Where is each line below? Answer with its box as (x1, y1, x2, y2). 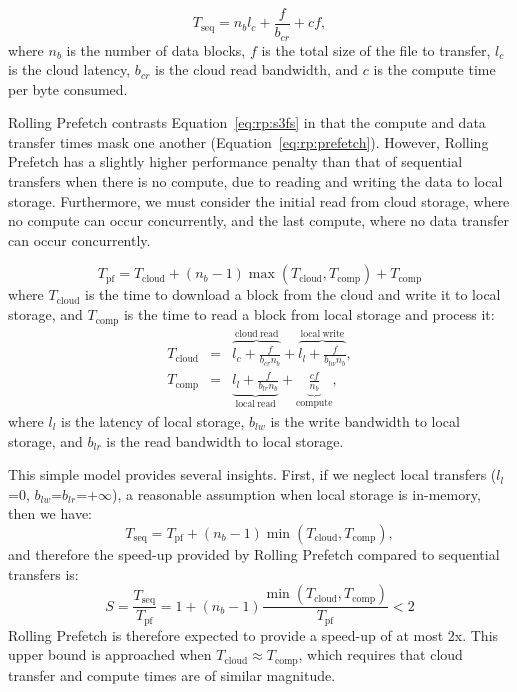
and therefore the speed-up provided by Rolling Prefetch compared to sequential (8, 543, 500, 564)
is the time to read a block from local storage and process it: (123, 304, 495, 325)
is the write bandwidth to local (270, 410, 460, 431)
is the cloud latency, (8, 59, 131, 80)
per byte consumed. (8, 78, 128, 99)
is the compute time (373, 59, 496, 80)
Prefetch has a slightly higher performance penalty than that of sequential (8, 151, 463, 172)
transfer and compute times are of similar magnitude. (8, 664, 336, 685)
